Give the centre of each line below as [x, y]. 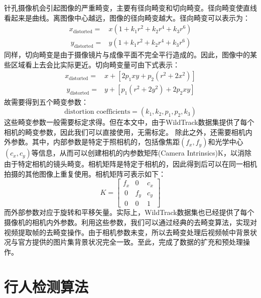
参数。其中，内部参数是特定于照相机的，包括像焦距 [95, 142]
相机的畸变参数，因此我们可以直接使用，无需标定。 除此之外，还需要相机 [125, 132]
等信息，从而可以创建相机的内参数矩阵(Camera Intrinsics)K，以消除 [141, 153]
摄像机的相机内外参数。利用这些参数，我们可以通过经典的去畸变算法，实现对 [130, 222]
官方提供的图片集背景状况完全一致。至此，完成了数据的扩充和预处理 [130, 242]
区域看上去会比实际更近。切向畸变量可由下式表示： [95, 64]
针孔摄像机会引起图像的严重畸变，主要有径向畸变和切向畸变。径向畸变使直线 [130, 8]
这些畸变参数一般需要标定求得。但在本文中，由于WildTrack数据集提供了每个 [129, 122]
